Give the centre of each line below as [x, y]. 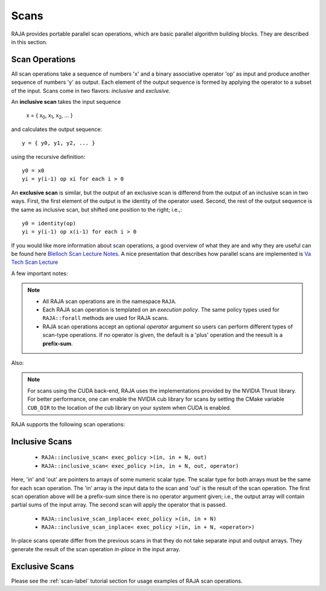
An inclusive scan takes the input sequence [66, 102]
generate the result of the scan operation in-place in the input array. [96, 549]
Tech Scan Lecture [35, 262]
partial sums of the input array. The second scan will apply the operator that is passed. [119, 505]
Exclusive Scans [43, 567]
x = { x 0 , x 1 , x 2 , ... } [50, 116]
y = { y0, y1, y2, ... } [59, 143]
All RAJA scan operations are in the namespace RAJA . [110, 301]
